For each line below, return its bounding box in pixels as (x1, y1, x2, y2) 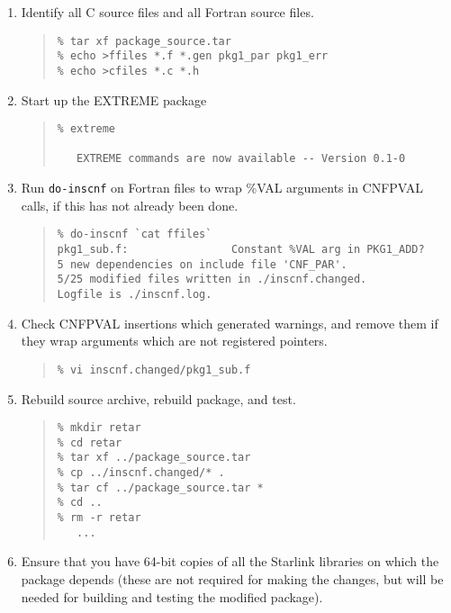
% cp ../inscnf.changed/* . (57, 466, 225, 480)
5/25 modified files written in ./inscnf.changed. (57, 273, 367, 286)
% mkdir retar (57, 421, 141, 435)
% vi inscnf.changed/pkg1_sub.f (57, 363, 251, 376)
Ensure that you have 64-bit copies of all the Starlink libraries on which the (21, 552, 439, 571)
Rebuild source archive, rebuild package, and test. (21, 389, 296, 408)
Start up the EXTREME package (21, 90, 207, 109)
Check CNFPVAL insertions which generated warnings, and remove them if (21, 313, 438, 332)
